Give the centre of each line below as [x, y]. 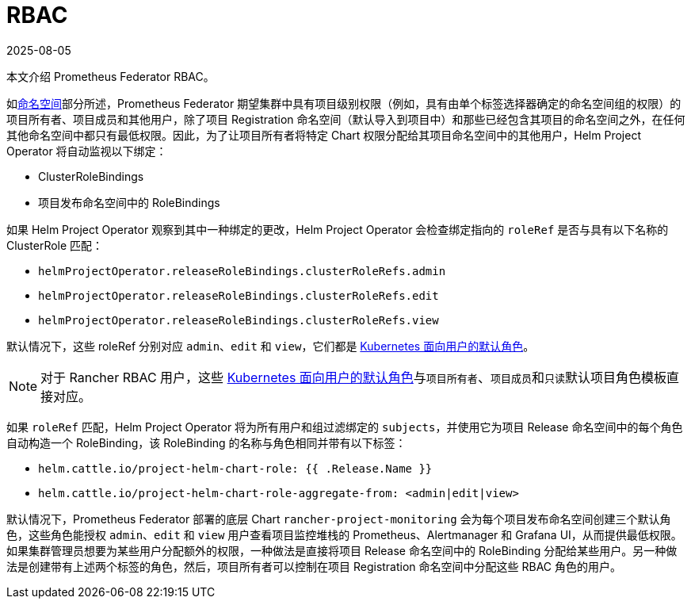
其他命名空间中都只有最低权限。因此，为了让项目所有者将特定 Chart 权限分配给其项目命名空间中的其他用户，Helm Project [324, 135]
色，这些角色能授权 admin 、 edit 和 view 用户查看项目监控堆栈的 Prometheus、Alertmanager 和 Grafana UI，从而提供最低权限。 [344, 534]
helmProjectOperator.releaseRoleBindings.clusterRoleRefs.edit [239, 295]
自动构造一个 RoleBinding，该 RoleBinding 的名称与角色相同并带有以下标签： [206, 442]
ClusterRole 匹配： [55, 245]
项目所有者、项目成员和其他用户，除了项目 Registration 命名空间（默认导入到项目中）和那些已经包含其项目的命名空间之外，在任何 [346, 119]
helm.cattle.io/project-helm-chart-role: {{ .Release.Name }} [235, 468]
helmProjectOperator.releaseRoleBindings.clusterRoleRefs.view [239, 320]
